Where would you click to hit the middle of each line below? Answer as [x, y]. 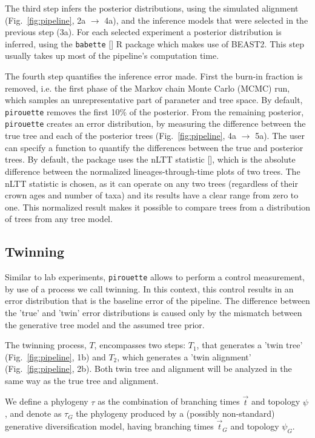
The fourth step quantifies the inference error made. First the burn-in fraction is [154, 76]
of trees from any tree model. [59, 219]
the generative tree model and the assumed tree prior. [105, 324]
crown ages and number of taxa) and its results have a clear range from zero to [152, 195]
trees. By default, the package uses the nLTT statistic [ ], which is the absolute [150, 159]
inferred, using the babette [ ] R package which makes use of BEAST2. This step [155, 43]
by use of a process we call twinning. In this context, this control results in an [149, 288]
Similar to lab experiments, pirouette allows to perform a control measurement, [155, 277]
